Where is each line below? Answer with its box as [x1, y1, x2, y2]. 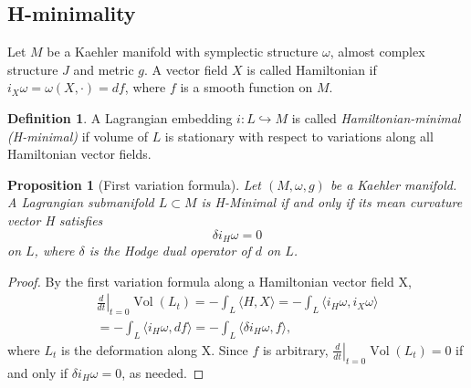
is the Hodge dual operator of [89, 241, 251, 259]
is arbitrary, [262, 340, 329, 359]
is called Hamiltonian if [246, 59, 377, 79]
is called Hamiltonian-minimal [291, 108, 461, 127]
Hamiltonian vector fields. [7, 144, 152, 163]
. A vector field [144, 59, 228, 79]
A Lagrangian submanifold [7, 193, 154, 212]
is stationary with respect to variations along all [164, 126, 434, 145]
